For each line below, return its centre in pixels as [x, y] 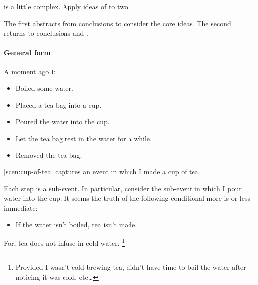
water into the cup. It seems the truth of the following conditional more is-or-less [127, 198]
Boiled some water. [44, 88]
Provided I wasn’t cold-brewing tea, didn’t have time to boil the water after [131, 267]
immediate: [21, 207]
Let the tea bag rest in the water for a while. [84, 138]
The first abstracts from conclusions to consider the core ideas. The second [118, 23]
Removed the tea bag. [49, 155]
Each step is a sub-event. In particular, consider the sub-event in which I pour [123, 188]
